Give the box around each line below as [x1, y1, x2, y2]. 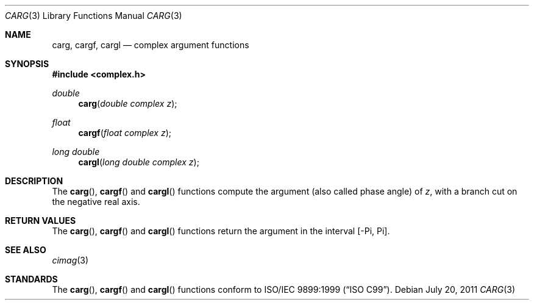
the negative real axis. [52, 196, 140, 207]
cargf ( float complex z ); [78, 127, 171, 138]
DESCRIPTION [5, 176, 63, 186]
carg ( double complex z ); [78, 98, 177, 109]
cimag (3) [52, 255, 89, 265]
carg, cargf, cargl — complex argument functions [52, 40, 249, 50]
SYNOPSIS [5, 59, 49, 69]
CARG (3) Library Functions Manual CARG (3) [5, 10, 182, 21]
